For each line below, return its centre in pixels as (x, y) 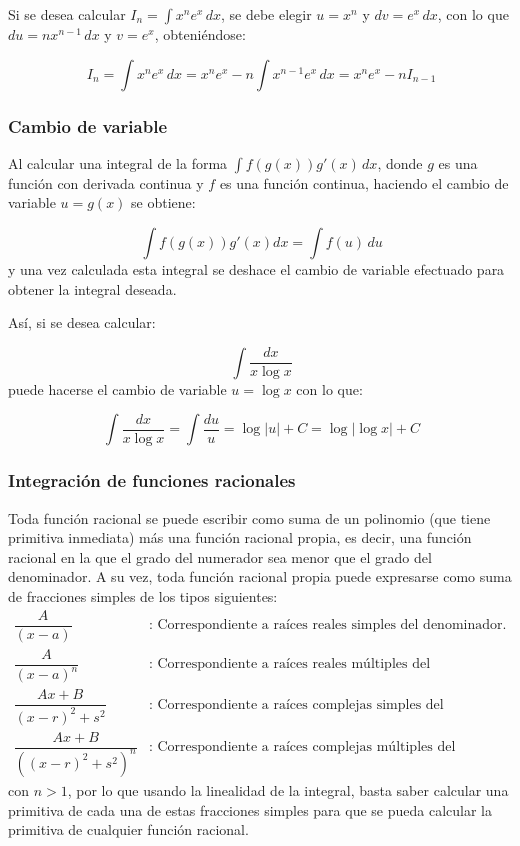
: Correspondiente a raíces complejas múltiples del (302, 747)
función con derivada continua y (106, 182)
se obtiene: (163, 202)
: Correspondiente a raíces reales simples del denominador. (327, 625)
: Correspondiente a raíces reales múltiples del (289, 664)
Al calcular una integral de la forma (118, 162)
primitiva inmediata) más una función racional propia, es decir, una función (240, 537)
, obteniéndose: (200, 34)
